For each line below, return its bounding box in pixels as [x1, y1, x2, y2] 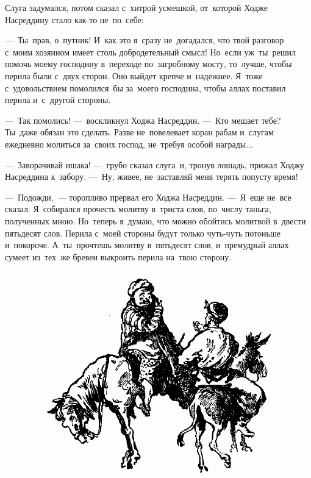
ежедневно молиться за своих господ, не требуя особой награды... [5, 137, 253, 150]
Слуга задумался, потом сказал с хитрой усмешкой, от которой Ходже [5, 1, 268, 13]
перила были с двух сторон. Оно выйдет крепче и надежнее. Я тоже [5, 69, 263, 82]
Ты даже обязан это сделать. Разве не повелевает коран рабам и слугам [5, 126, 274, 138]
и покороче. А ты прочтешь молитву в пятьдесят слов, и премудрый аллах [5, 238, 289, 251]
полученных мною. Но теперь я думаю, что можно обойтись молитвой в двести [5, 214, 306, 227]
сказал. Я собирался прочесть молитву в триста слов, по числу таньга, [5, 202, 271, 215]
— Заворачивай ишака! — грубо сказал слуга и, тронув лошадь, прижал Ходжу [5, 158, 304, 171]
